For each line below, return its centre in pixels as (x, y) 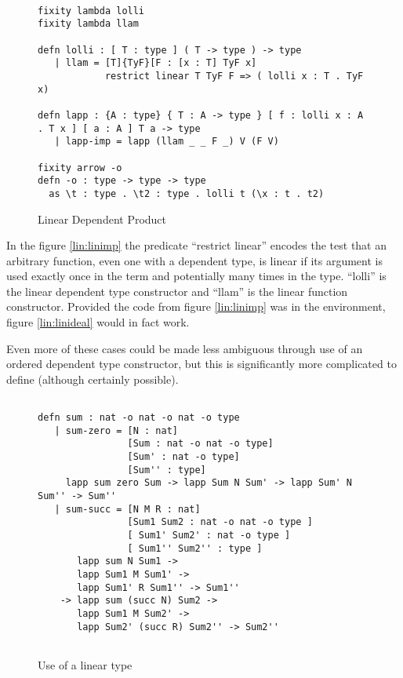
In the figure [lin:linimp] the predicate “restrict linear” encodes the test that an (196, 245)
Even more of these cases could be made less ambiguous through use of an (185, 348)
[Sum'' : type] (167, 470)
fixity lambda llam (88, 24)
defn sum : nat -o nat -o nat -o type (139, 418)
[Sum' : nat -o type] (183, 457)
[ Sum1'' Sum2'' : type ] (195, 548)
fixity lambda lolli (91, 11)
